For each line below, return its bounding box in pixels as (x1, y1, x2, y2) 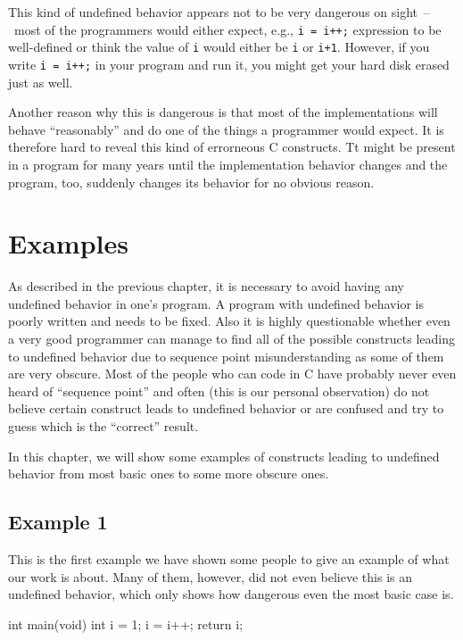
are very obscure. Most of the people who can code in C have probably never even (8, 364, 457, 383)
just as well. (8, 72, 73, 91)
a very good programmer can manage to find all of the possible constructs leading (8, 329, 456, 348)
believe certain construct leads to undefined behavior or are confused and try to (8, 399, 444, 418)
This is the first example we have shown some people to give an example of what (8, 549, 450, 568)
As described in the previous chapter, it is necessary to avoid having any (8, 277, 404, 295)
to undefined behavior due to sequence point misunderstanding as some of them (8, 346, 444, 365)
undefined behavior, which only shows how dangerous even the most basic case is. (8, 585, 454, 603)
